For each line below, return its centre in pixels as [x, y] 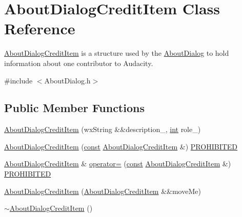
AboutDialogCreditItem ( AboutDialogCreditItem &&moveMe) [103, 191]
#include [18, 80]
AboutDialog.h [67, 80]
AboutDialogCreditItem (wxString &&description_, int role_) [103, 129]
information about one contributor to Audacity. [79, 63]
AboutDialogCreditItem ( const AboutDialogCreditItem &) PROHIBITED [121, 146]
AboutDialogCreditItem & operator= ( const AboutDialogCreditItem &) [118, 164]
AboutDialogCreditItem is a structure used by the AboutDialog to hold [117, 53]
